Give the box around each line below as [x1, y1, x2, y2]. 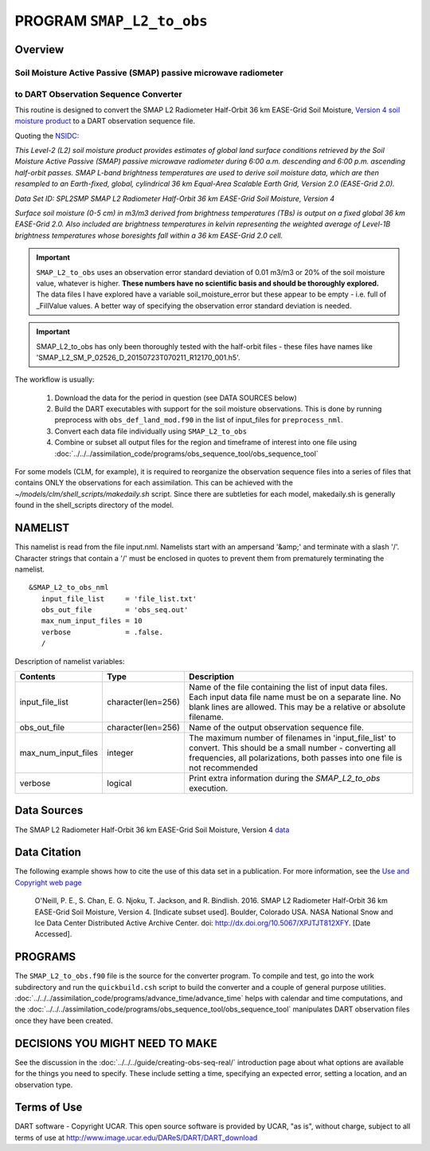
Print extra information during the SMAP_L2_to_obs [188, 773, 381, 784]
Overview [14, 42, 64, 56]
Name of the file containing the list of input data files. [188, 682, 388, 693]
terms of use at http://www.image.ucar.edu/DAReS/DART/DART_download [14, 1133, 258, 1142]
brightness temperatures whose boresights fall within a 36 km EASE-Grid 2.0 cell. [14, 230, 283, 240]
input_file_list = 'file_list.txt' [41, 594, 197, 603]
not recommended [188, 762, 259, 773]
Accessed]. [34, 929, 72, 939]
